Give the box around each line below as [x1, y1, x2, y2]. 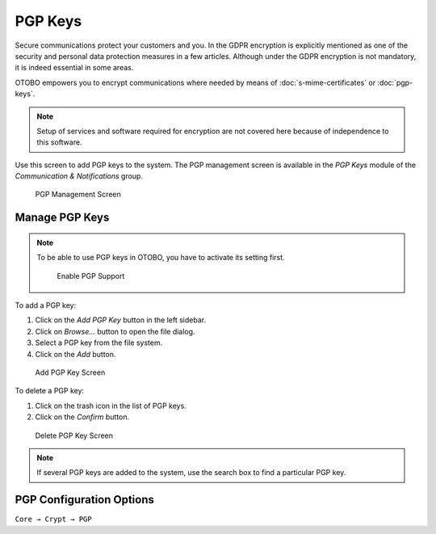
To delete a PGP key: [15, 386, 85, 396]
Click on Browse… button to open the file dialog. [35, 326, 195, 336]
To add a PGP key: [15, 301, 77, 310]
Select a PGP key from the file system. [35, 338, 163, 347]
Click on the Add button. [35, 349, 116, 359]
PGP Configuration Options [15, 493, 155, 507]
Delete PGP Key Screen [35, 431, 113, 440]
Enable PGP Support [57, 271, 125, 280]
